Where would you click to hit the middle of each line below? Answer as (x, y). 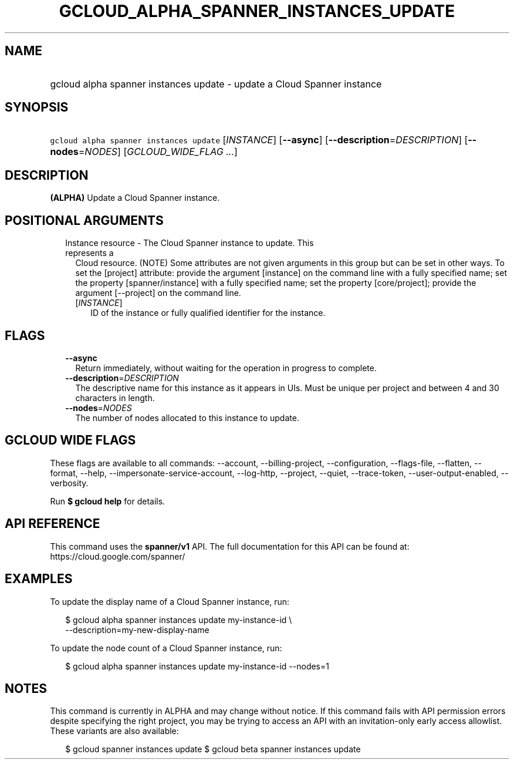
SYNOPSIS (37, 107)
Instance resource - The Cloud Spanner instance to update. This (190, 243)
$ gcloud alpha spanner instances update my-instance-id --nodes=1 (197, 666)
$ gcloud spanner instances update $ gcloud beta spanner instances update (213, 749)
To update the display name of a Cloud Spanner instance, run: (170, 601)
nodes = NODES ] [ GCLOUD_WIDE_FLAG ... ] (144, 152)
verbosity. (69, 483)
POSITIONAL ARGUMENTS (84, 220)
